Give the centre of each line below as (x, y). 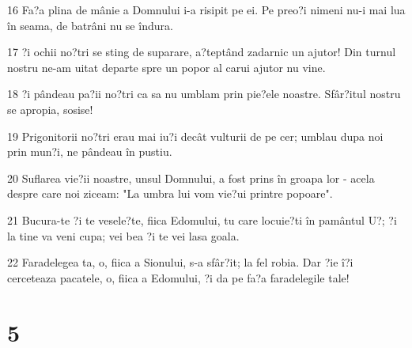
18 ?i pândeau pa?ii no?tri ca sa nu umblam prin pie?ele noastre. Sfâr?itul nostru (204, 94)
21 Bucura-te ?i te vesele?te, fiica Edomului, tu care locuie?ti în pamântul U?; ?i (202, 219)
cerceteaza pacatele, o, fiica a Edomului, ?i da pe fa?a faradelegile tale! (178, 277)
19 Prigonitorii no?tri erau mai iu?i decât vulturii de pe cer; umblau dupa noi (195, 136)
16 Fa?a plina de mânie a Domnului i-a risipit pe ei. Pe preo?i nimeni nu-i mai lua (206, 9)
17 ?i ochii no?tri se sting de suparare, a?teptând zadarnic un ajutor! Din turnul (202, 52)
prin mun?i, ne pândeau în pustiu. (90, 151)
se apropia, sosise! (50, 109)
